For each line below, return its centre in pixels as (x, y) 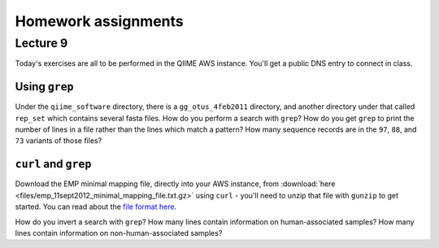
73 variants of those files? (59, 141)
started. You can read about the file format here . (96, 207)
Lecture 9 (41, 43)
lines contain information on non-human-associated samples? (119, 233)
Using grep (44, 87)
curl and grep (53, 164)
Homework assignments (99, 21)
